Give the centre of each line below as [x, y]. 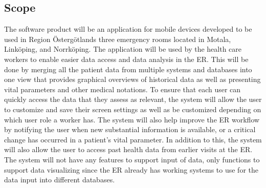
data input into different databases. [60, 180]
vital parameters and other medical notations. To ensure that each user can [123, 89]
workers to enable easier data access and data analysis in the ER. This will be [126, 59]
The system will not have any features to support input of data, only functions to [132, 159]
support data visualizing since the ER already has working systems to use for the [131, 169]
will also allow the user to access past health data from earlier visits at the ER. [128, 149]
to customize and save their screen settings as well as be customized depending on [133, 109]
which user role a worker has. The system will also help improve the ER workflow [132, 119]
